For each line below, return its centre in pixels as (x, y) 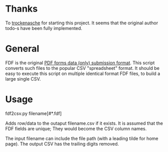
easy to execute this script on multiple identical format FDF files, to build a (83, 73)
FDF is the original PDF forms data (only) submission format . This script (80, 63)
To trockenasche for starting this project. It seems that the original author (82, 23)
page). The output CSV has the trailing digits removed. (62, 144)
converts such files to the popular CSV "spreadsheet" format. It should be (82, 68)
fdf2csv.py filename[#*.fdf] (33, 113)
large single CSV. (23, 79)
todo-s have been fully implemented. (44, 28)
